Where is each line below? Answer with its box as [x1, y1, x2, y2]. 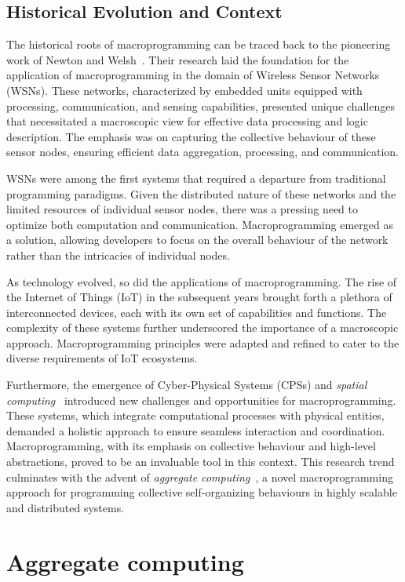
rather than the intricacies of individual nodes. [6, 246, 230, 263]
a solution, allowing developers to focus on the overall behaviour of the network [6, 231, 389, 248]
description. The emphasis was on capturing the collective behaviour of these [6, 128, 376, 144]
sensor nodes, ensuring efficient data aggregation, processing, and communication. [6, 144, 399, 160]
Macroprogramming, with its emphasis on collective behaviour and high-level [6, 438, 376, 454]
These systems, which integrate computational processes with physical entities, [6, 407, 385, 424]
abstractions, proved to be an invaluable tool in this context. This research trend [6, 453, 395, 470]
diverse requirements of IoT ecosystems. [6, 350, 198, 366]
